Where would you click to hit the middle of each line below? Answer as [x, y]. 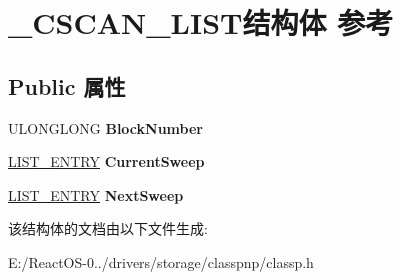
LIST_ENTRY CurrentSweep [106, 161]
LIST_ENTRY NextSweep [96, 194]
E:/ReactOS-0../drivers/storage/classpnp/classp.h [161, 261]
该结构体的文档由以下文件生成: [108, 228]
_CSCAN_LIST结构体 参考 [201, 22]
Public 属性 [67, 85]
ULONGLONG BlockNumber [105, 127]
